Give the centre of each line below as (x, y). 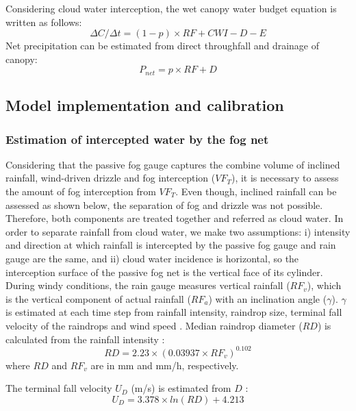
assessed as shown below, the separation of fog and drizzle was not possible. (164, 204)
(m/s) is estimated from (181, 388)
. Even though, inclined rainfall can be (256, 191)
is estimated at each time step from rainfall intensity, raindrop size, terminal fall (174, 312)
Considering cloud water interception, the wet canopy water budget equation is (171, 8)
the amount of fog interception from (81, 191)
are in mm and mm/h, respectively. (165, 365)
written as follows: (44, 22)
